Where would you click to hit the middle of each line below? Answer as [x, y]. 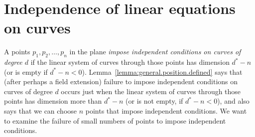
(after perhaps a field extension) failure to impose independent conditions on [121, 81]
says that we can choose [41, 111]
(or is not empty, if [154, 101]
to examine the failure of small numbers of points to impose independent [115, 120]
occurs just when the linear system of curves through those [151, 91]
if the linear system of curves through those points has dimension [130, 62]
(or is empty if [26, 71]
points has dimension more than [53, 101]
